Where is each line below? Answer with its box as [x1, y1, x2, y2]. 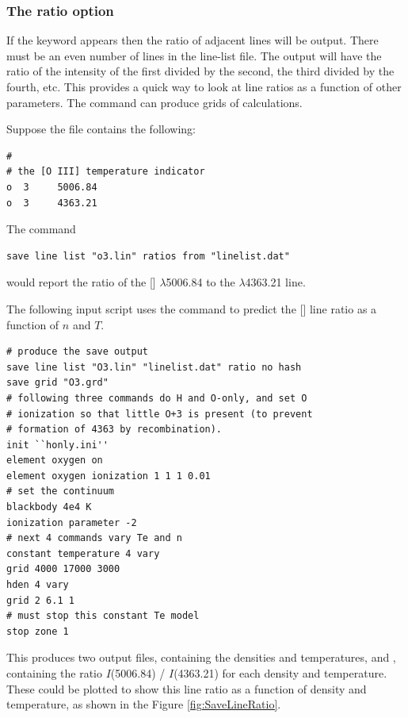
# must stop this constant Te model [6, 610, 200, 622]
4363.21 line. [245, 274, 306, 290]
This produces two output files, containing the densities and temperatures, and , [6, 649, 396, 666]
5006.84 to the [166, 274, 235, 290]
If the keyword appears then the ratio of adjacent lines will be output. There [6, 32, 379, 48]
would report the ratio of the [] [6, 274, 156, 290]
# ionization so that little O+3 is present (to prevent [6, 408, 313, 420]
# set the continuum [6, 486, 115, 497]
